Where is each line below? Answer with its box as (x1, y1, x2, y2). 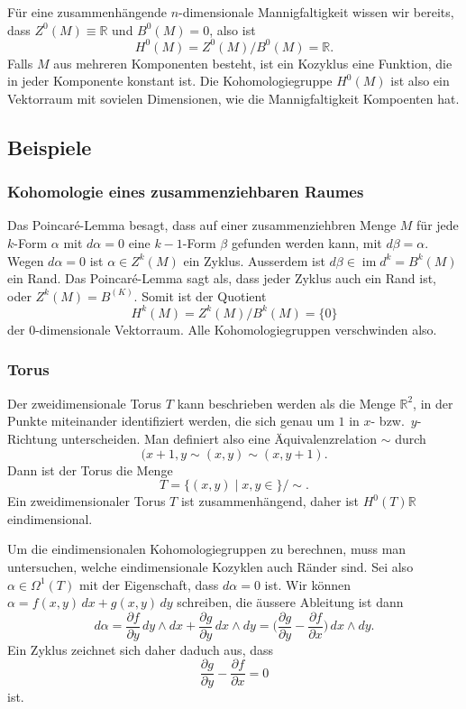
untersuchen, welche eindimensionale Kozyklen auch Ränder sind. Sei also (7, 557, 414, 575)
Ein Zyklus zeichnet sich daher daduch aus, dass (7, 640, 274, 658)
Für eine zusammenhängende (7, 3, 167, 21)
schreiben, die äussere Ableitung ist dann (177, 593, 404, 612)
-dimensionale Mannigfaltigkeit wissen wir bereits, (178, 3, 454, 21)
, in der (413, 393, 453, 412)
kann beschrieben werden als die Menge (177, 393, 396, 412)
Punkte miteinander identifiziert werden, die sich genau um (7, 411, 334, 430)
